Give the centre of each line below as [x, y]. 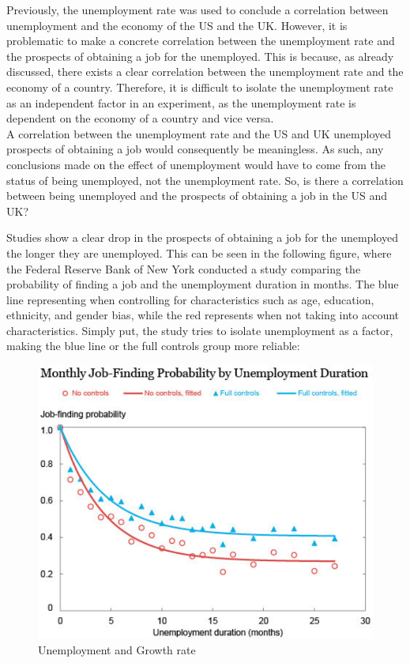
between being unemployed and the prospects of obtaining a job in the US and [197, 196]
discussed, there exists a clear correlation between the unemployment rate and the [205, 72]
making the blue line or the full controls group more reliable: [153, 346]
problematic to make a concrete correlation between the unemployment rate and [201, 41]
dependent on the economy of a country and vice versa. [140, 118]
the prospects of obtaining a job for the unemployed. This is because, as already [200, 56]
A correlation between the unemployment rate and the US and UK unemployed [199, 133]
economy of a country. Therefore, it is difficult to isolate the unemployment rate [200, 87]
